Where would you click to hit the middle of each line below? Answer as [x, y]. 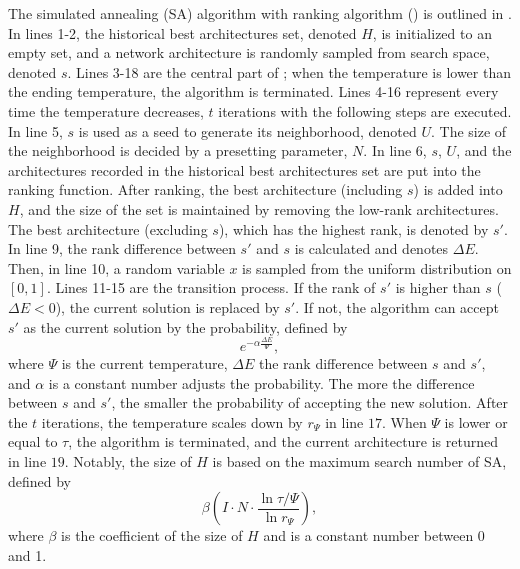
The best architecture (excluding [108, 228]
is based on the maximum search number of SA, [359, 461]
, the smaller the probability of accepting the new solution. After [310, 402]
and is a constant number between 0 [374, 535]
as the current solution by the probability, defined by [185, 326]
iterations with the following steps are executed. [365, 110]
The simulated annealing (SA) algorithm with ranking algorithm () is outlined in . [260, 13]
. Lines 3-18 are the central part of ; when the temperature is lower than [289, 71]
